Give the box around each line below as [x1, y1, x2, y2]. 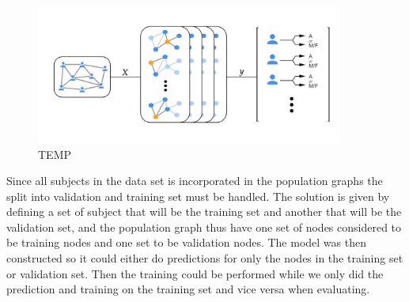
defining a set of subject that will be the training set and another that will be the [6, 203, 402, 220]
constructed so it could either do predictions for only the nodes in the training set [6, 250, 403, 266]
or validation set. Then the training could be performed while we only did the [6, 265, 384, 281]
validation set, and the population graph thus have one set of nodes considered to [6, 218, 402, 235]
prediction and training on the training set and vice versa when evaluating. [6, 281, 370, 297]
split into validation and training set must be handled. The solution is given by [6, 187, 390, 204]
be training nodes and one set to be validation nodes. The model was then [6, 234, 366, 251]
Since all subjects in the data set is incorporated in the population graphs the [6, 172, 383, 189]
